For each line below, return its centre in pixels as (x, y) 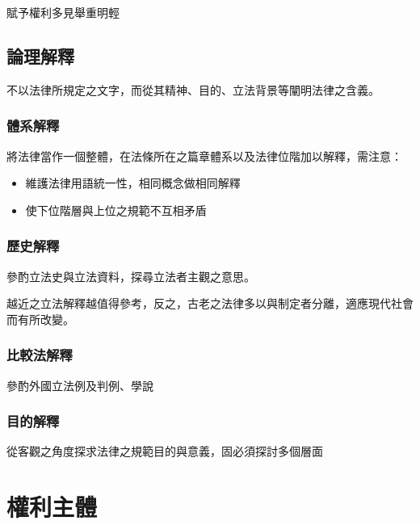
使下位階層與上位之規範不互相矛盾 (116, 210)
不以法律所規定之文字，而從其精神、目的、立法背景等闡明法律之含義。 (193, 89)
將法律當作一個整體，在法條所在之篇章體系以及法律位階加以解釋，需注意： (204, 155)
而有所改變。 (40, 319)
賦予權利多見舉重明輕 (63, 12)
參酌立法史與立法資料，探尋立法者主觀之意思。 (131, 276)
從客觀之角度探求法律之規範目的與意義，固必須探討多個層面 (165, 451)
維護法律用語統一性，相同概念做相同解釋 (133, 183)
